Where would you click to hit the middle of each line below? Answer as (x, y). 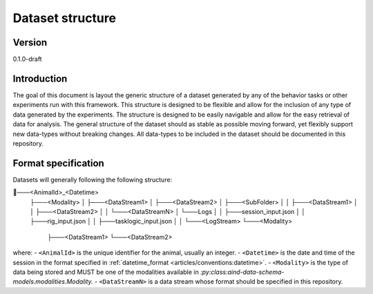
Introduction (40, 78)
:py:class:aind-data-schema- (242, 272)
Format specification (59, 163)
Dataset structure (65, 18)
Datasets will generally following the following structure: (93, 179)
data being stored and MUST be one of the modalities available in (106, 272)
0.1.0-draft (27, 59)
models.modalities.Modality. (53, 282)
